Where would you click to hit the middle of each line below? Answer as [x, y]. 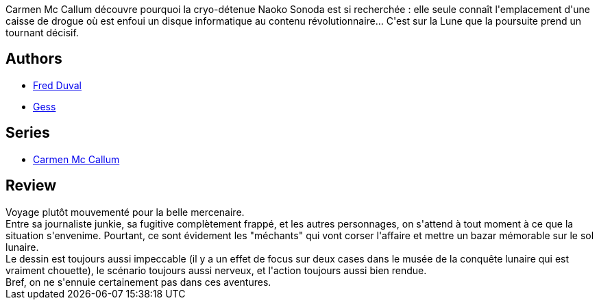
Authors [34, 59]
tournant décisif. [42, 33]
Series [28, 133]
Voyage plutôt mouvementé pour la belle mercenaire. [125, 212]
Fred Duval [57, 85]
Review [31, 186]
